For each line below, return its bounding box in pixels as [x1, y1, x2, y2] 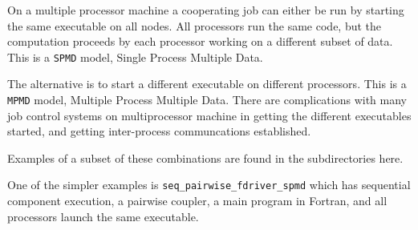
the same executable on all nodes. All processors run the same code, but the [7, 17, 382, 34]
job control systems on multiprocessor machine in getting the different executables [7, 107, 412, 123]
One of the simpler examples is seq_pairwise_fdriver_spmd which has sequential [7, 176, 411, 193]
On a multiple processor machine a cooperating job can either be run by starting [7, 2, 404, 18]
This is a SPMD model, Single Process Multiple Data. [7, 48, 263, 65]
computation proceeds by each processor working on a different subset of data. [7, 33, 393, 50]
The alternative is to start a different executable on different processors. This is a [7, 75, 407, 92]
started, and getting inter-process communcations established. [7, 123, 311, 139]
